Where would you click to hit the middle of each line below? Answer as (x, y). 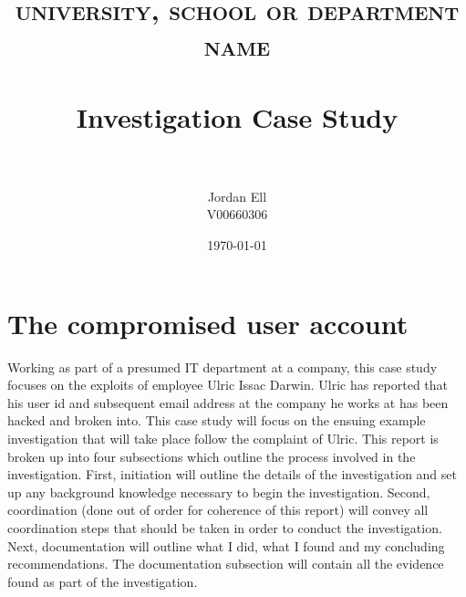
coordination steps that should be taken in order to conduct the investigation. (225, 527)
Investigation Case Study (237, 116)
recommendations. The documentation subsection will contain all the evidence (226, 564)
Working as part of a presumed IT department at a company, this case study (223, 367)
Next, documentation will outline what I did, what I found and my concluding (226, 545)
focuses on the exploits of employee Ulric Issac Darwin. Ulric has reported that (228, 385)
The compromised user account (208, 323)
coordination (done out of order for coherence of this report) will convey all (218, 510)
